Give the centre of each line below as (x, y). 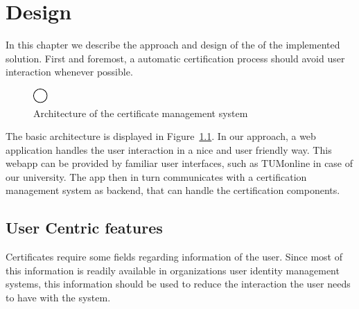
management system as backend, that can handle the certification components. (173, 190)
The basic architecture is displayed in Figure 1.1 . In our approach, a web (161, 136)
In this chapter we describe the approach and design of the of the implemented (173, 45)
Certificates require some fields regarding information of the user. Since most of (174, 257)
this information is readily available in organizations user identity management (173, 270)
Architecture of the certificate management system (141, 113)
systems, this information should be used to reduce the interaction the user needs (178, 284)
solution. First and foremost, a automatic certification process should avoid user (175, 58)
